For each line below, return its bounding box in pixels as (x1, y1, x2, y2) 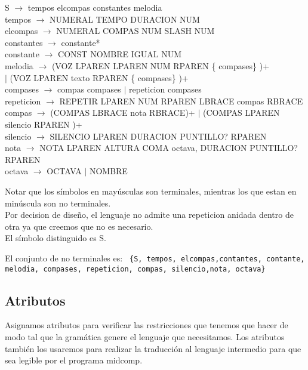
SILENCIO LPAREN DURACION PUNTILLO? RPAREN (50, 129, 267, 142)
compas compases (57, 83, 121, 95)
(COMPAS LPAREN (202, 106, 280, 119)
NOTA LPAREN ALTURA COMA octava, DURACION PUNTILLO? (39, 141, 298, 154)
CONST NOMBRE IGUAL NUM (58, 48, 182, 60)
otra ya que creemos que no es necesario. (5, 220, 153, 232)
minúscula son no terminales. (5, 196, 111, 209)
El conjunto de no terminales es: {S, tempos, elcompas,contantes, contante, (5, 251, 305, 264)
